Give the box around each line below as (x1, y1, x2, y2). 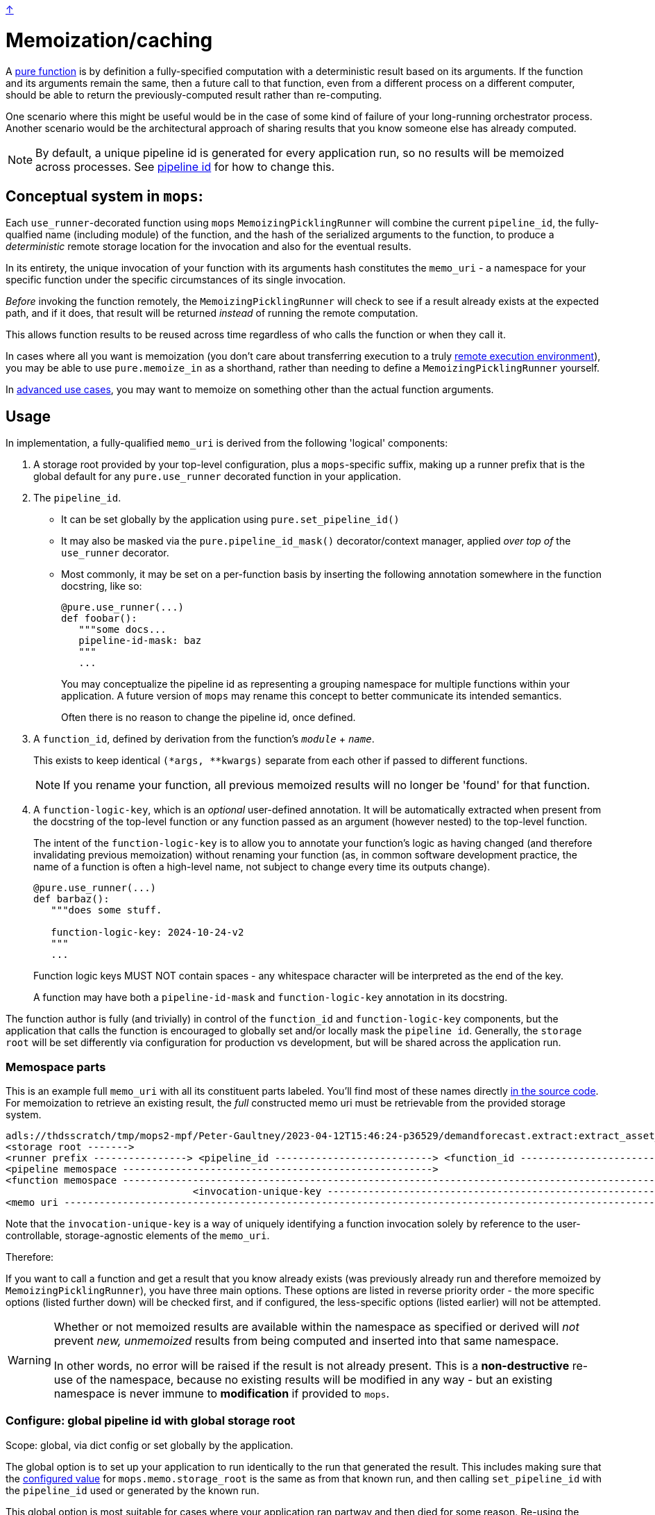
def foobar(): (61, 613, 137, 624)
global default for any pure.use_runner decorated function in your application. (33, 470, 401, 483)
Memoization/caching (6, 28, 213, 52)
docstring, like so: (61, 580, 142, 593)
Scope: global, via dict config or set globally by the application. (6, 1439, 294, 1451)
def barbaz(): (33, 893, 110, 905)
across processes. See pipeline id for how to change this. (35, 159, 335, 174)
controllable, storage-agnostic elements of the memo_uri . (6, 1229, 270, 1241)
